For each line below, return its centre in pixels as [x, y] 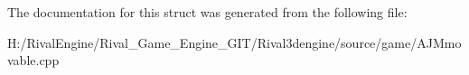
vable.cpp [33, 60]
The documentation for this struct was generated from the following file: [207, 12]
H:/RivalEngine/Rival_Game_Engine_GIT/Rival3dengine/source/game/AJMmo [234, 42]
